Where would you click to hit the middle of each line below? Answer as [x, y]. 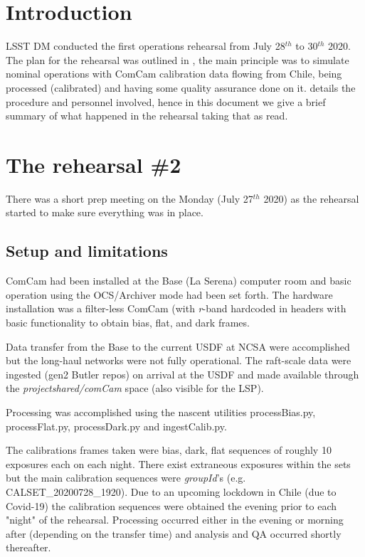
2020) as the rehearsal [311, 198]
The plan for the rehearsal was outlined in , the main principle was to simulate [178, 59]
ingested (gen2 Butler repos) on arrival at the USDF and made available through [182, 374]
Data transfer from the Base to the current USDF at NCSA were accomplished [178, 346]
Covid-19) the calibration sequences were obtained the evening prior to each [171, 505]
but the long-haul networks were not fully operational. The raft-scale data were [179, 360]
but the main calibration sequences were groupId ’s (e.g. [126, 478]
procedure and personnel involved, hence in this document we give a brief [166, 101]
